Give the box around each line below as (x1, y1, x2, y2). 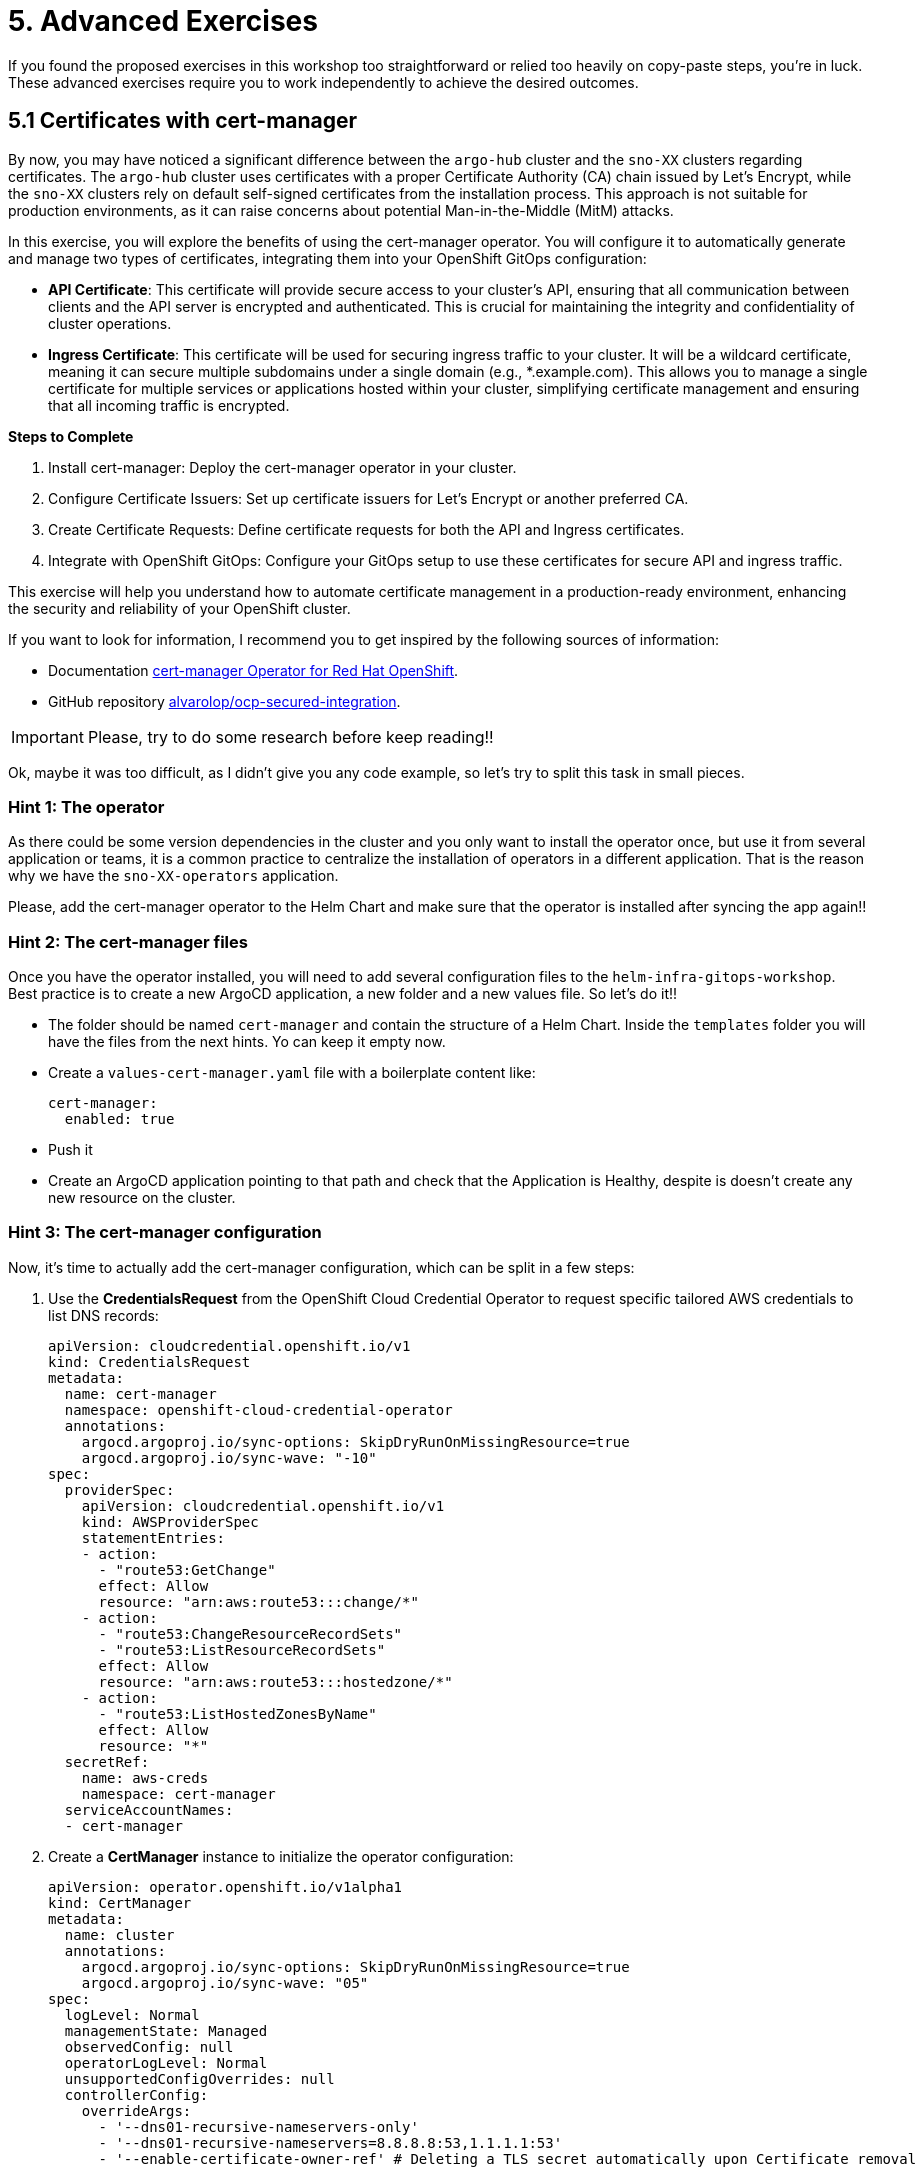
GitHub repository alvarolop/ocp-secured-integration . (48, 692, 401, 710)
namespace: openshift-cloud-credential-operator (64, 1401, 453, 1418)
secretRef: (64, 1753, 150, 1770)
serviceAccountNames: (64, 1801, 234, 1818)
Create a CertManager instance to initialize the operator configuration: (48, 1847, 514, 1865)
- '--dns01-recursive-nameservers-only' (98, 2118, 419, 2135)
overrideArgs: (81, 2102, 192, 2119)
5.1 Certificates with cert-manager (8, 108, 358, 134)
